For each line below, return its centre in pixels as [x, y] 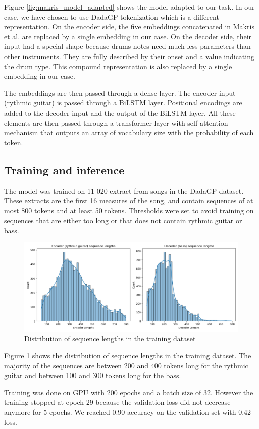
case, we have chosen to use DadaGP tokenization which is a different [112, 16]
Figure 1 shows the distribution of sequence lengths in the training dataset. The [128, 356]
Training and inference [64, 169]
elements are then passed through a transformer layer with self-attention [116, 122]
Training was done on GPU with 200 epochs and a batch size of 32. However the [129, 392]
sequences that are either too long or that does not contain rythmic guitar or [123, 220]
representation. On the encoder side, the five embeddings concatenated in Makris [129, 26]
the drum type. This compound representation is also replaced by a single [118, 66]
